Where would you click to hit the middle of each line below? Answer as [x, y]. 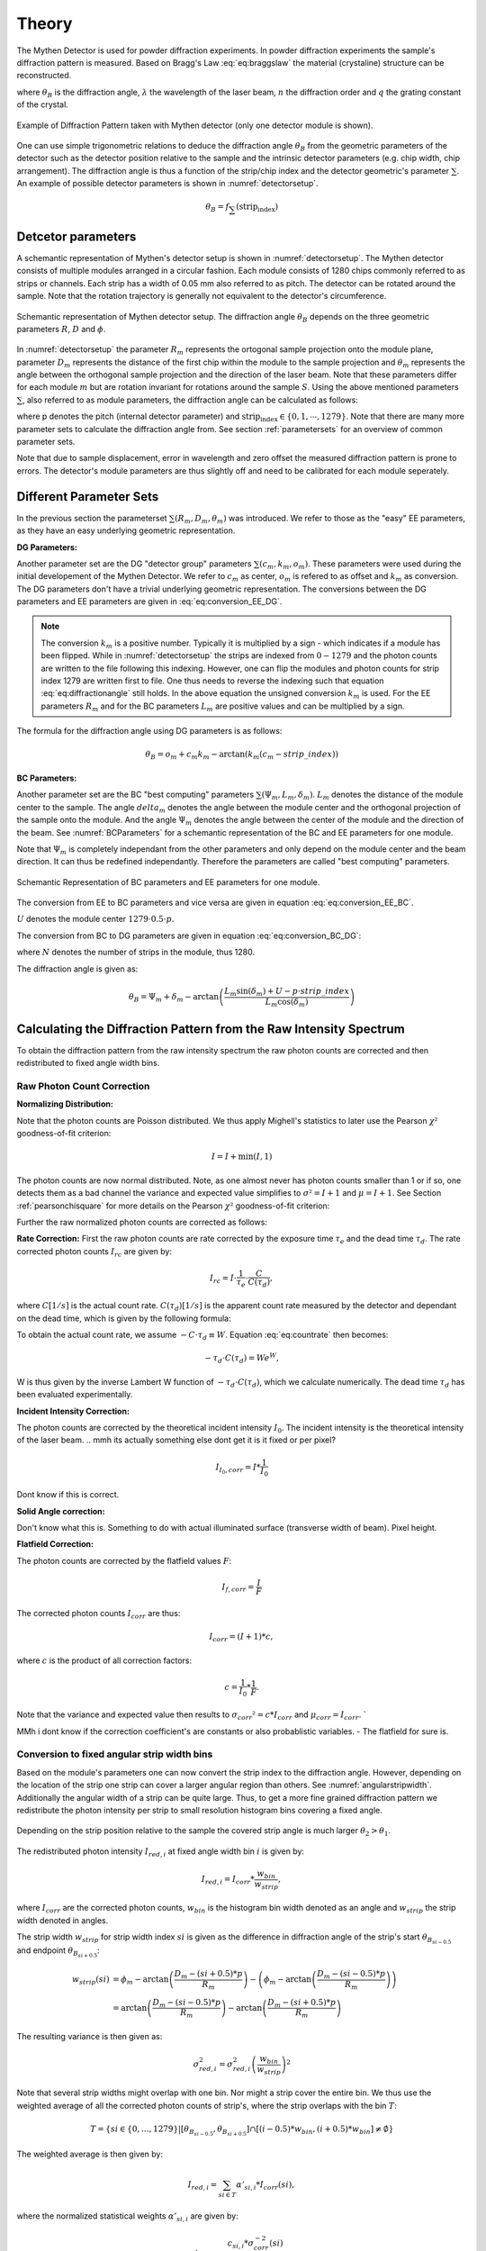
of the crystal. [43, 104]
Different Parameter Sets [88, 497]
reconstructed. [44, 76]
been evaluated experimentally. [75, 1395]
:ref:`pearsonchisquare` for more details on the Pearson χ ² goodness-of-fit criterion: [173, 1206]
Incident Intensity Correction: [73, 1411]
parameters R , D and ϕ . [61, 329]
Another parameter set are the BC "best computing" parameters [135, 795]
